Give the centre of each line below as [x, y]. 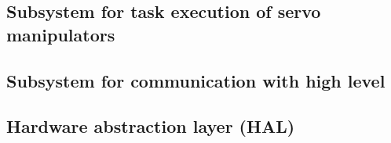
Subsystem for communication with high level [196, 80]
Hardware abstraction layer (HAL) [151, 126]
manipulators [61, 34]
